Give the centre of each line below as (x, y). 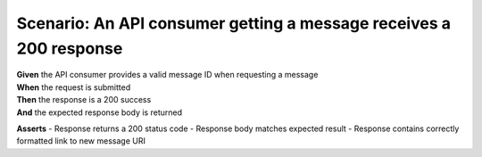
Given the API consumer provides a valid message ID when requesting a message (167, 75)
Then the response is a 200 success (84, 100)
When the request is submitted (74, 87)
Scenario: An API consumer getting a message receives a (233, 23)
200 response (70, 48)
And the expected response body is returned (100, 112)
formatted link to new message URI (81, 141)
